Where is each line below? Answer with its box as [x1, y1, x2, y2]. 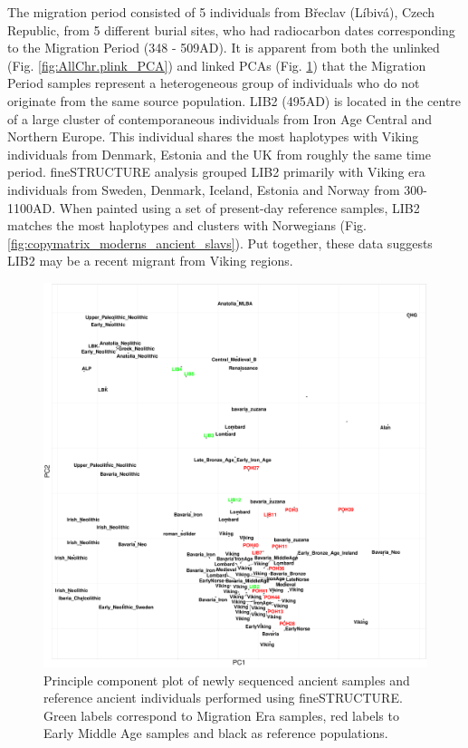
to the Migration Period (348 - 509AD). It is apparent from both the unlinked [7, 38, 440, 57]
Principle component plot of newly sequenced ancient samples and [43, 670, 410, 689]
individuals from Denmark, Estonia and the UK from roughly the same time [7, 144, 431, 163]
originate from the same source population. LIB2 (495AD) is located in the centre [7, 91, 462, 110]
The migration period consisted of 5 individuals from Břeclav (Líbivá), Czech [7, 3, 435, 21]
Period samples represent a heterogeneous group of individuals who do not [7, 73, 420, 92]
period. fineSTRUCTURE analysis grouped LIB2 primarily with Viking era [7, 162, 425, 181]
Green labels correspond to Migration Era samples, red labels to [43, 705, 399, 724]
